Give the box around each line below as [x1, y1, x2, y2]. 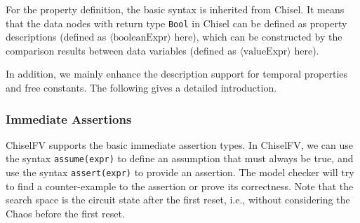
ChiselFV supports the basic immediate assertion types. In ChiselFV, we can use [6, 137, 353, 152]
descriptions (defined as [6, 29, 107, 44]
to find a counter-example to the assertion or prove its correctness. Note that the [6, 178, 354, 193]
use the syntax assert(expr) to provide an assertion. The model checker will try [6, 165, 354, 180]
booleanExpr [113, 33, 168, 43]
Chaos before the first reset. [6, 206, 125, 220]
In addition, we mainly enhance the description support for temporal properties [6, 66, 348, 81]
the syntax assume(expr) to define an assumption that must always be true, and [6, 151, 354, 166]
